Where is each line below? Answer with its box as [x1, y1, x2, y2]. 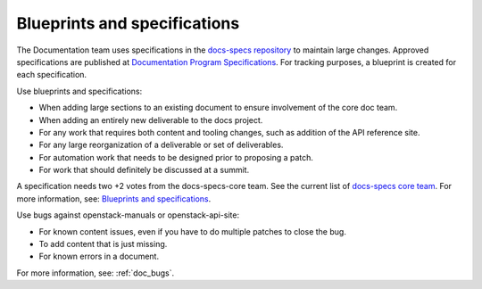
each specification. [16, 70, 87, 80]
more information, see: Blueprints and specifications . [16, 193, 212, 204]
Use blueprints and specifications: [16, 86, 143, 96]
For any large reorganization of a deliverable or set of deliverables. [38, 139, 284, 151]
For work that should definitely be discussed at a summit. [38, 165, 250, 176]
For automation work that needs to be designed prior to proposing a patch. [38, 152, 314, 162]
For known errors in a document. [38, 251, 160, 262]
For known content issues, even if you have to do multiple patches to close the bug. [38, 226, 347, 236]
